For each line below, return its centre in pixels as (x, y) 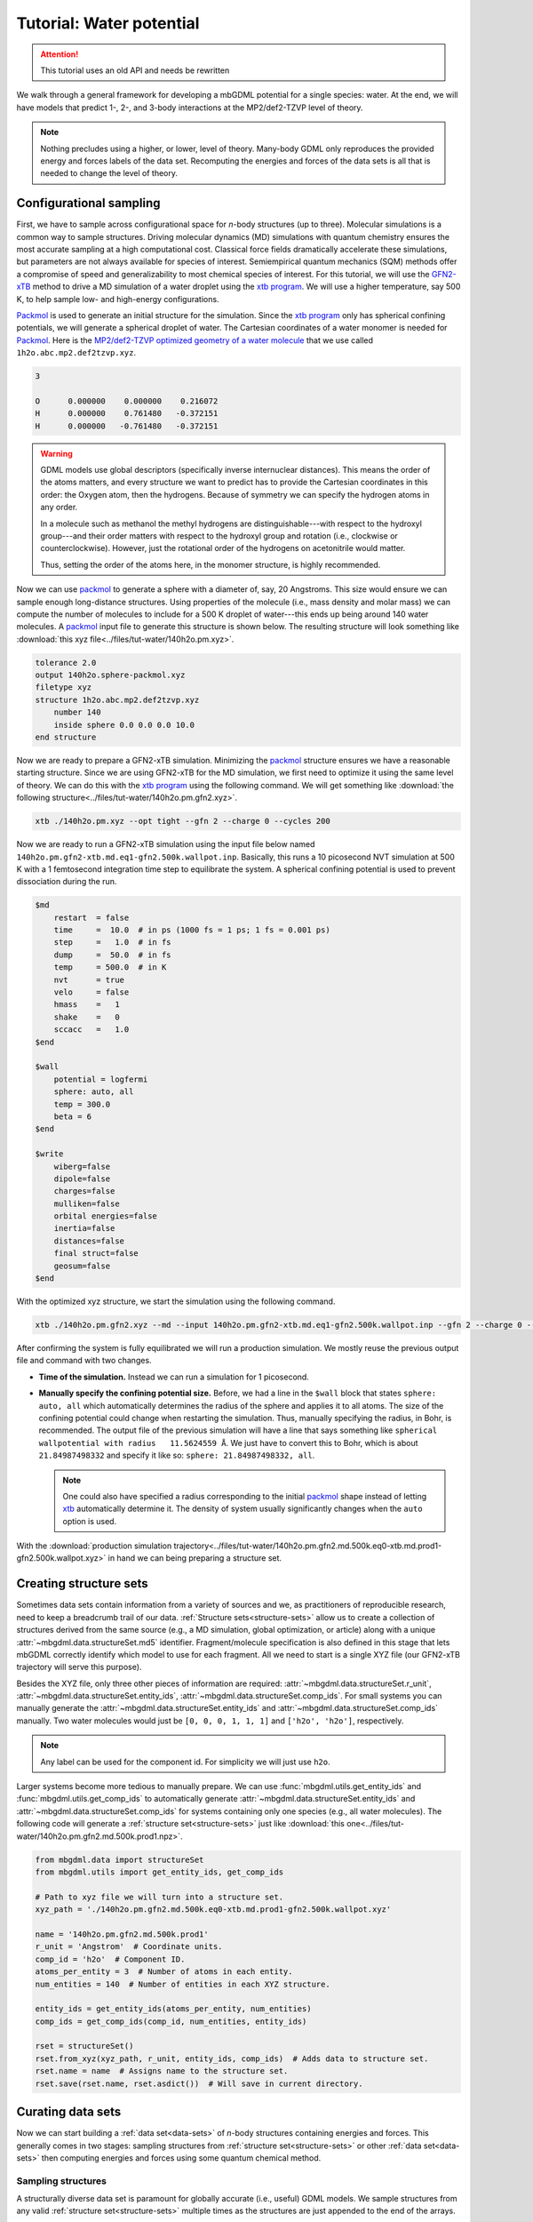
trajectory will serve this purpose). (79, 1667)
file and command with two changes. (84, 1361)
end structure (66, 737)
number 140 (77, 712)
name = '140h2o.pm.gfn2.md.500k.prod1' (122, 1934)
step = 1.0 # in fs (113, 943)
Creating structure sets (82, 1583)
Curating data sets (69, 2112)
